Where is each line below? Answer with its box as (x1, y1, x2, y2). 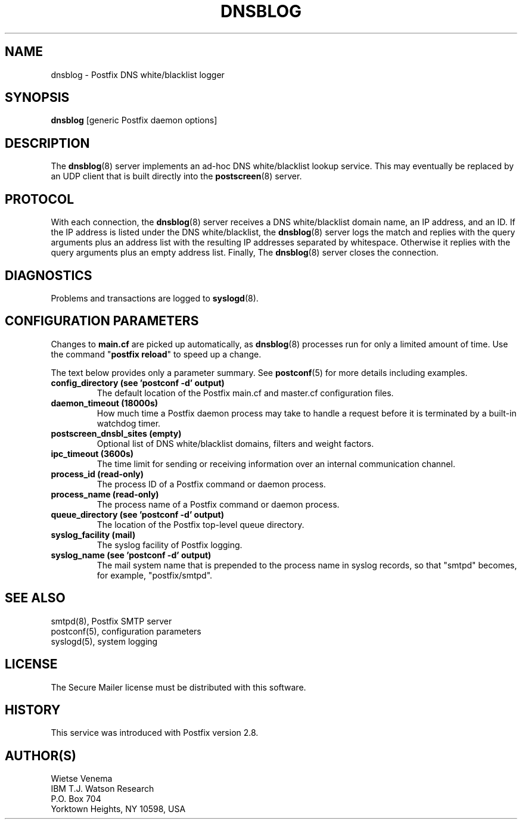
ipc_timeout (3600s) (51, 448, 134, 459)
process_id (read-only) (51, 468, 144, 479)
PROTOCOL (5, 191, 74, 207)
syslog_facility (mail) (51, 529, 136, 540)
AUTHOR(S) (5, 748, 76, 763)
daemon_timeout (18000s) (51, 397, 159, 408)
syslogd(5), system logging (51, 636, 158, 646)
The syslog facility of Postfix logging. (97, 539, 243, 550)
